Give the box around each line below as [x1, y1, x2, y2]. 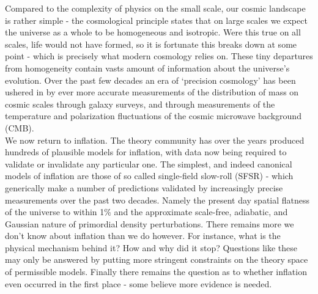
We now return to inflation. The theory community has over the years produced [5, 133, 305, 146]
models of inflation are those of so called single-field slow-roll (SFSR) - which [5, 169, 294, 182]
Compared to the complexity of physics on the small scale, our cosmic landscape [5, 2, 306, 14]
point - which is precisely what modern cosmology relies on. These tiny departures [5, 50, 313, 62]
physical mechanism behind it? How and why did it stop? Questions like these [5, 241, 298, 254]
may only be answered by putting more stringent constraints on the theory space [5, 253, 308, 266]
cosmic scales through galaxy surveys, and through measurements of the [5, 97, 275, 110]
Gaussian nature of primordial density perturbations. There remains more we [5, 217, 294, 230]
